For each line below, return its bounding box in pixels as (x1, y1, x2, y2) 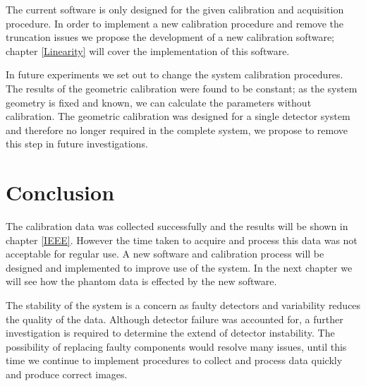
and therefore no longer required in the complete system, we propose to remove (6, 122, 348, 137)
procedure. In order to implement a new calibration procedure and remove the (6, 16, 344, 30)
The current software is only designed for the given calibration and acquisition (6, 2, 344, 16)
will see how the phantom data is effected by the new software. (6, 274, 277, 289)
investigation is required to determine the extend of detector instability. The (6, 325, 335, 340)
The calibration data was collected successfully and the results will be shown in (6, 219, 348, 234)
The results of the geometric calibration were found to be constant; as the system (6, 80, 358, 95)
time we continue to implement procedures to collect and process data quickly (6, 353, 343, 368)
